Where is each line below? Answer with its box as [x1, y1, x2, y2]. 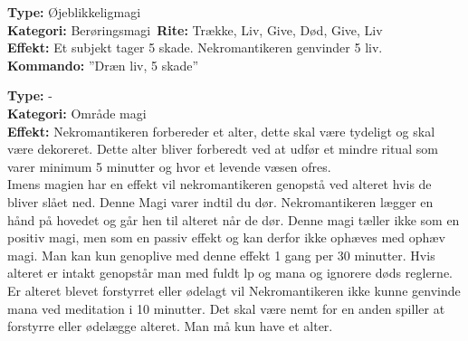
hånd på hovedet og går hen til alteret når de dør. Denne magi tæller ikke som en [7, 210, 460, 229]
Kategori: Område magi [7, 103, 147, 122]
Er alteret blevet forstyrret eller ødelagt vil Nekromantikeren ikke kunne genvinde [7, 280, 461, 299]
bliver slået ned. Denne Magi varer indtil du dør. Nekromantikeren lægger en [7, 192, 434, 211]
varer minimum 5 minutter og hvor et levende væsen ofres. [7, 156, 331, 175]
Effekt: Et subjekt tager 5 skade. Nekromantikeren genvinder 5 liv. [7, 38, 383, 57]
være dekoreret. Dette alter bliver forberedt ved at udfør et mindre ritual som [7, 139, 438, 158]
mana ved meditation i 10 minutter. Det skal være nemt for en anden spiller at [7, 298, 445, 317]
